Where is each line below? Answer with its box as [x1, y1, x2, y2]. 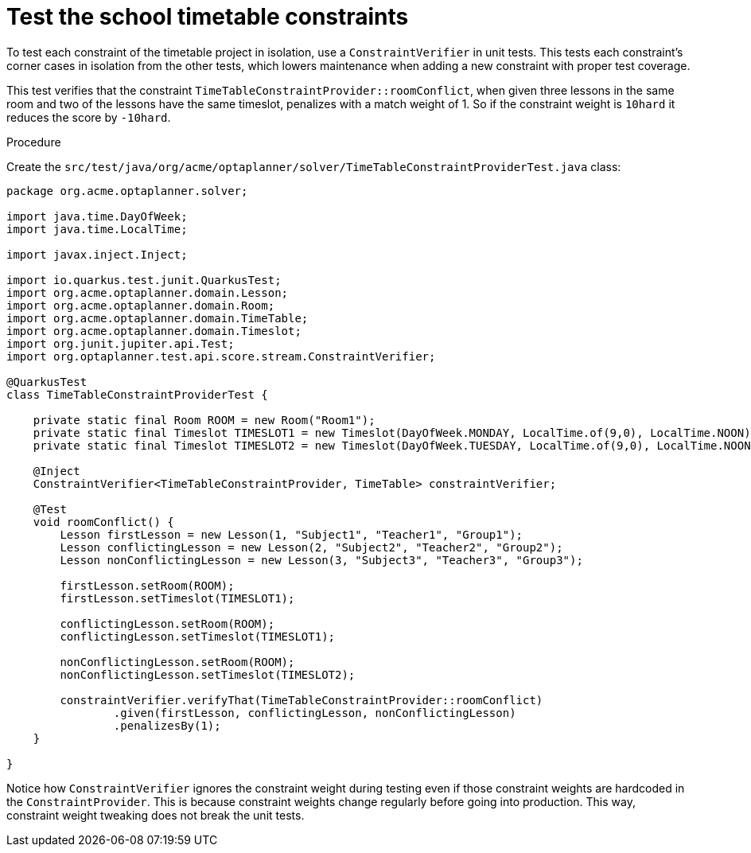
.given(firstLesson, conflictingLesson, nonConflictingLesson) [113, 706, 516, 719]
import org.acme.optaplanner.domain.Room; [6, 298, 275, 312]
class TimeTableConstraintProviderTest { [6, 388, 268, 401]
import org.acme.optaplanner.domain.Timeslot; [6, 324, 302, 337]
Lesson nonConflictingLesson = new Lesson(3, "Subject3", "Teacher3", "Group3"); [60, 553, 583, 567]
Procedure [6, 134, 61, 149]
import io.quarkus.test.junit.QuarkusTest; [6, 273, 282, 286]
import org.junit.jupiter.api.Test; [6, 337, 235, 350]
